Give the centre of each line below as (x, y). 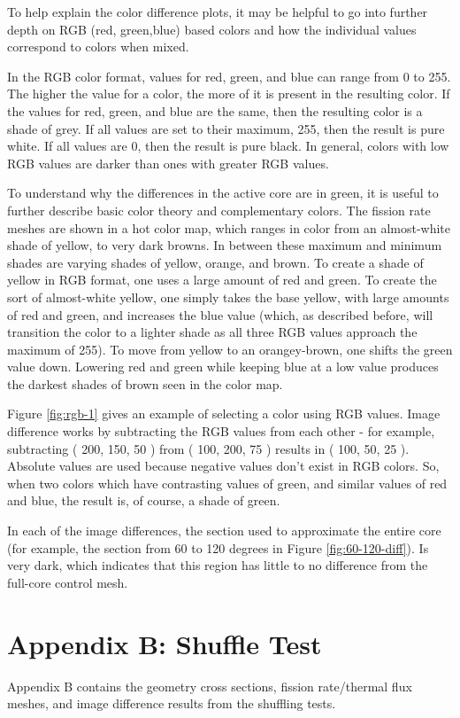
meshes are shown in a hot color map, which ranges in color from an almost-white (229, 227)
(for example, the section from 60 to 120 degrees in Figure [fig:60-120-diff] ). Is (218, 547)
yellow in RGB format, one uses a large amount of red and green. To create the (222, 280)
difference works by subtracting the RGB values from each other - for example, (221, 431)
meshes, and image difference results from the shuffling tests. (172, 703)
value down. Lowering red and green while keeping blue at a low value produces (223, 367)
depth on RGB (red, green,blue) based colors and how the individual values (212, 29)
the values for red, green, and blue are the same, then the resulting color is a (215, 110)
